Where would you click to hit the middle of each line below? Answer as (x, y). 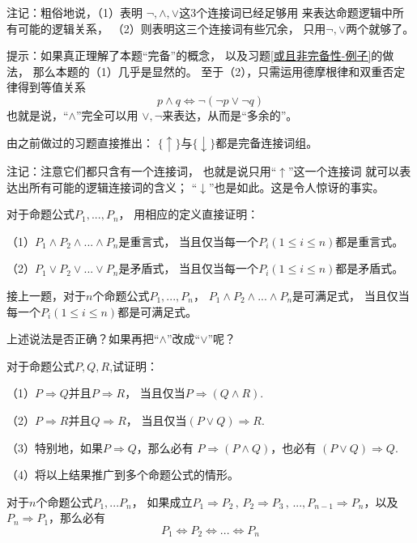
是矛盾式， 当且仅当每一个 (189, 268)
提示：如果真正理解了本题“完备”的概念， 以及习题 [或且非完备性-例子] (189, 55)
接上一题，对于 (46, 296)
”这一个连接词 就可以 (344, 171)
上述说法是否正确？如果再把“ (83, 339)
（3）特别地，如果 (55, 447)
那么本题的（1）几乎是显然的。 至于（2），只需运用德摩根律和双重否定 (219, 71)
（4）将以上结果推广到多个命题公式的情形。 (123, 475)
